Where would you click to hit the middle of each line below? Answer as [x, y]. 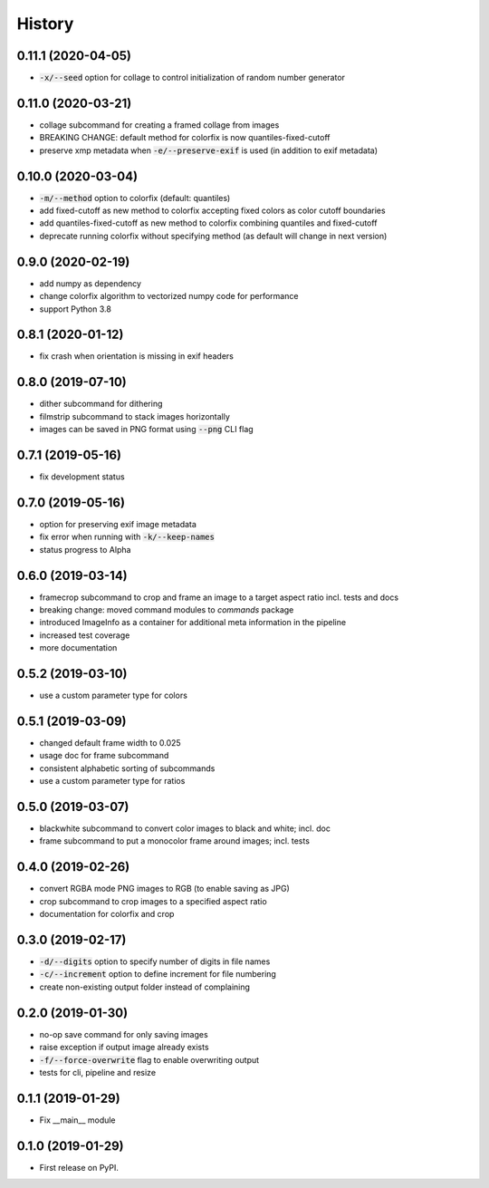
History [45, 24]
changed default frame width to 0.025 [110, 742]
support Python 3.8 [76, 309]
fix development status [82, 477]
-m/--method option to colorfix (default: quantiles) [135, 198]
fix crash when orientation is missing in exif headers [137, 356]
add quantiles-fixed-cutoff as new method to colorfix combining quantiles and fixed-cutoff [208, 223]
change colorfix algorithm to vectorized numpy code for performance [169, 296]
